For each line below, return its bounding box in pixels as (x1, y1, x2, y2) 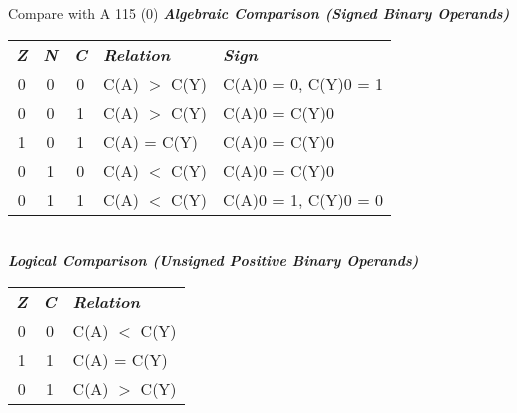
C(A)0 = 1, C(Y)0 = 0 (222, 187, 383, 211)
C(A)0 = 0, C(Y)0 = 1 (222, 71, 383, 95)
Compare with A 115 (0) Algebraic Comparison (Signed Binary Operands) (8, 3, 510, 23)
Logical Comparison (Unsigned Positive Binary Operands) (8, 250, 419, 271)
